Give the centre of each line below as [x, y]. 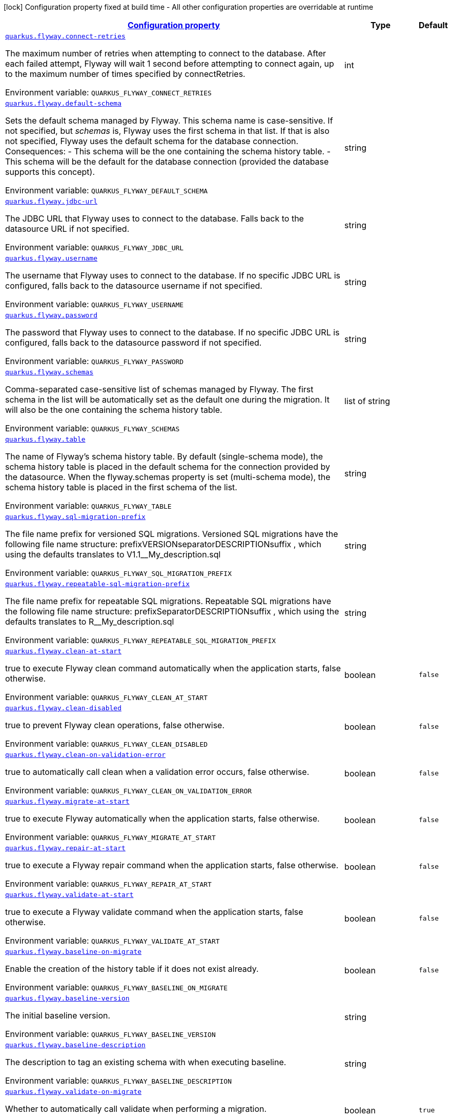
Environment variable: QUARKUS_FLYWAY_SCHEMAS [93, 428]
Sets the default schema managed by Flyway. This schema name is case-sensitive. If [169, 121]
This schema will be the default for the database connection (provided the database [167, 162]
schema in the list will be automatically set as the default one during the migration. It [168, 400]
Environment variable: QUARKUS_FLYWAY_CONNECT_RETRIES [108, 92]
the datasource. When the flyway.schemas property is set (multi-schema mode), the [168, 477]
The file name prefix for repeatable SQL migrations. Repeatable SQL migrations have [168, 601]
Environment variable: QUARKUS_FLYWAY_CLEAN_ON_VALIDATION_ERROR [129, 790]
